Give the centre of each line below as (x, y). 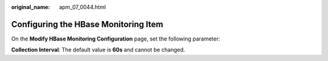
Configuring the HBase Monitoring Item (87, 24)
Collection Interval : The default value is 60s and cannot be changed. (98, 50)
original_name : (31, 7)
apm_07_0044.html (83, 7)
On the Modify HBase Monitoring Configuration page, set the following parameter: (116, 39)
